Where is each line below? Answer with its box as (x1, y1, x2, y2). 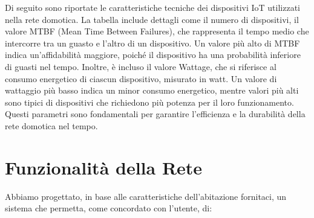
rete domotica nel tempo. (5, 119, 98, 132)
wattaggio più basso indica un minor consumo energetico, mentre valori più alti (5, 84, 299, 97)
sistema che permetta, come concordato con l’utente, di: (5, 202, 212, 214)
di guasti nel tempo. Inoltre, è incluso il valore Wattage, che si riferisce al (5, 60, 276, 72)
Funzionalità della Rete (5, 155, 203, 179)
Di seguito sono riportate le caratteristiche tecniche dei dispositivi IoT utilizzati (5, 1, 300, 13)
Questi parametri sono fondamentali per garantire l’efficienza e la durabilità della (5, 107, 306, 120)
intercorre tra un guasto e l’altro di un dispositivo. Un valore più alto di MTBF (5, 36, 300, 49)
